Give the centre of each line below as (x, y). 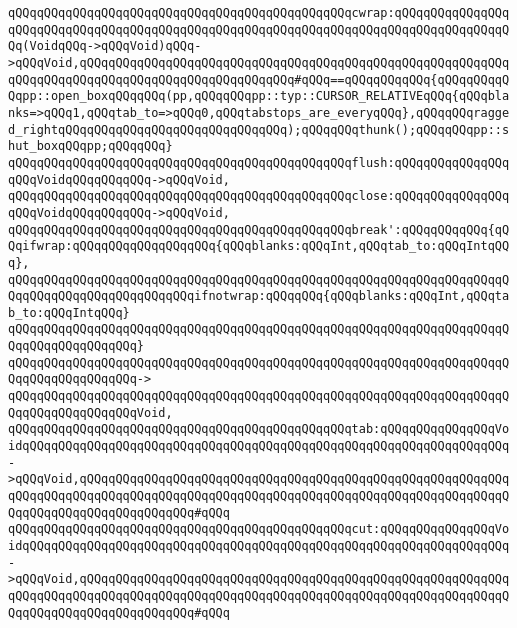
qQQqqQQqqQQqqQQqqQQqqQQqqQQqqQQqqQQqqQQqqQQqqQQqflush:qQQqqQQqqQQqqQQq (259, 162)
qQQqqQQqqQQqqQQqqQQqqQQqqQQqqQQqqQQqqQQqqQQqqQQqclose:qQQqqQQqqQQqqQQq (259, 196)
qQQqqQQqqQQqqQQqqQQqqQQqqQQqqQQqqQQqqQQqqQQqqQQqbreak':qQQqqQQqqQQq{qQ (259, 229)
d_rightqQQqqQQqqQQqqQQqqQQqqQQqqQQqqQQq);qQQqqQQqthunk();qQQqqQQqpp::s (259, 129)
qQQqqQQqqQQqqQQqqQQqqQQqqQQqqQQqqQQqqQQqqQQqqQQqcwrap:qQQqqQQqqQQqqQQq (259, 13)
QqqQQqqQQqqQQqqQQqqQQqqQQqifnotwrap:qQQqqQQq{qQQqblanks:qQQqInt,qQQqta (259, 296)
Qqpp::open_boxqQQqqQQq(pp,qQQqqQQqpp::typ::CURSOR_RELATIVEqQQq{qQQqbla (259, 96)
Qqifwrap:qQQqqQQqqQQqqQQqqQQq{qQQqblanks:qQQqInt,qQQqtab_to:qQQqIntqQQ (259, 246)
